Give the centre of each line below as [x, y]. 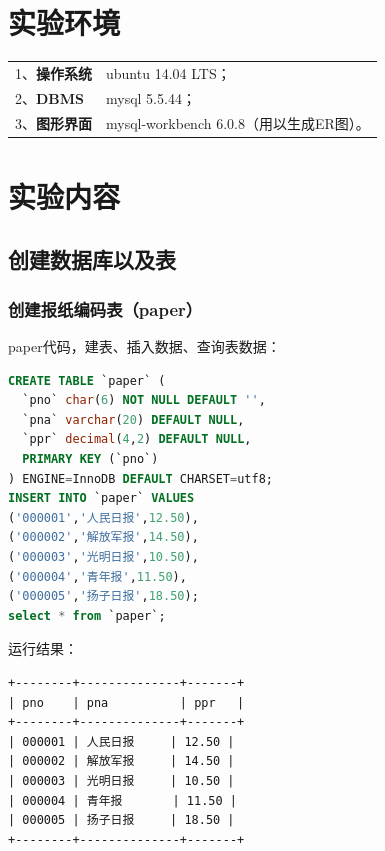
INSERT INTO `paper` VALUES [101, 498]
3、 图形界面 [53, 122]
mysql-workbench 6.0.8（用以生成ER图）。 [238, 122]
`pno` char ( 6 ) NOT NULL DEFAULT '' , [144, 400]
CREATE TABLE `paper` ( [87, 380]
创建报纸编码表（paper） [105, 308]
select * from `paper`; [87, 615]
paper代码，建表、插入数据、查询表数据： [144, 346]
